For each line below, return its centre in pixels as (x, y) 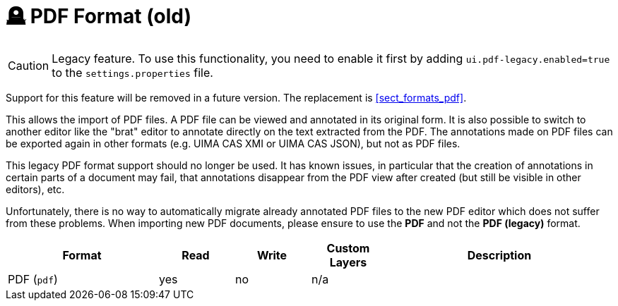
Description (499, 255)
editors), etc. (35, 189)
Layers (348, 262)
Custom (348, 248)
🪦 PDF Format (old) (99, 16)
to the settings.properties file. (132, 72)
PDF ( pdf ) (33, 279)
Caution (29, 65)
